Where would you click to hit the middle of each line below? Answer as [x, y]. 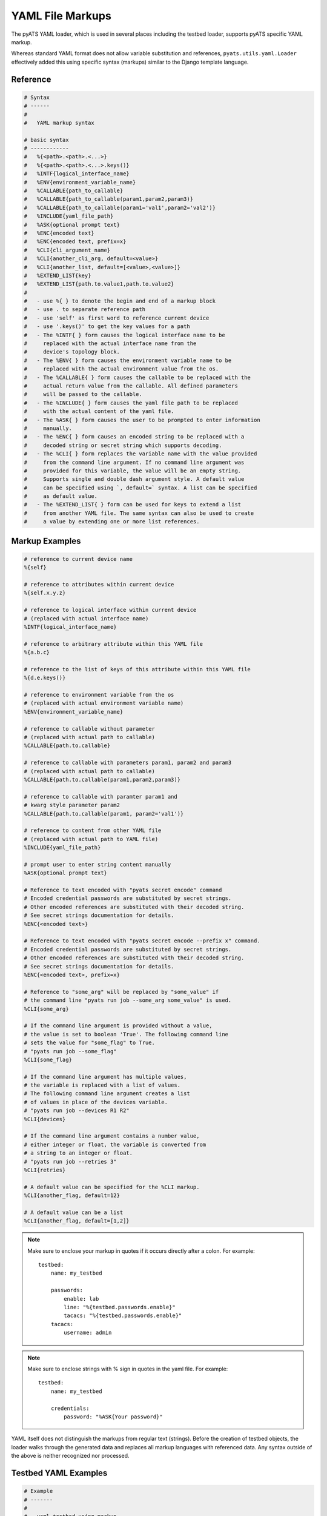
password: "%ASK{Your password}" [113, 1417]
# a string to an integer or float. [78, 1153]
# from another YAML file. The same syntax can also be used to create [139, 513]
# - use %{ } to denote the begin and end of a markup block [120, 301]
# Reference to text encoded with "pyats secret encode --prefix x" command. [142, 941]
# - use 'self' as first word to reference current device [117, 318]
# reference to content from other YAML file [93, 830]
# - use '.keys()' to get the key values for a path [107, 327]
